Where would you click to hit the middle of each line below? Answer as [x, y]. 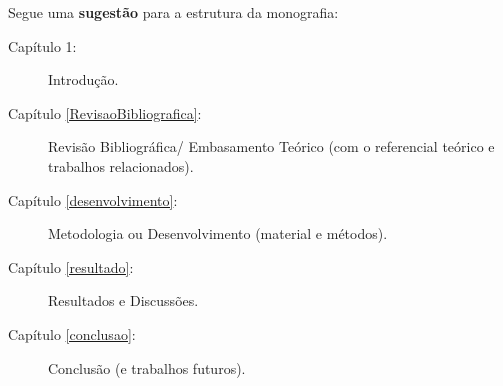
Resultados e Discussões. [123, 300]
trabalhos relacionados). [121, 165]
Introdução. [83, 79]
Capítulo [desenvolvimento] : [93, 199]
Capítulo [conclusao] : [72, 333]
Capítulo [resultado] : [71, 266]
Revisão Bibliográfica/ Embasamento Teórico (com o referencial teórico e [271, 146]
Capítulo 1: [42, 45]
